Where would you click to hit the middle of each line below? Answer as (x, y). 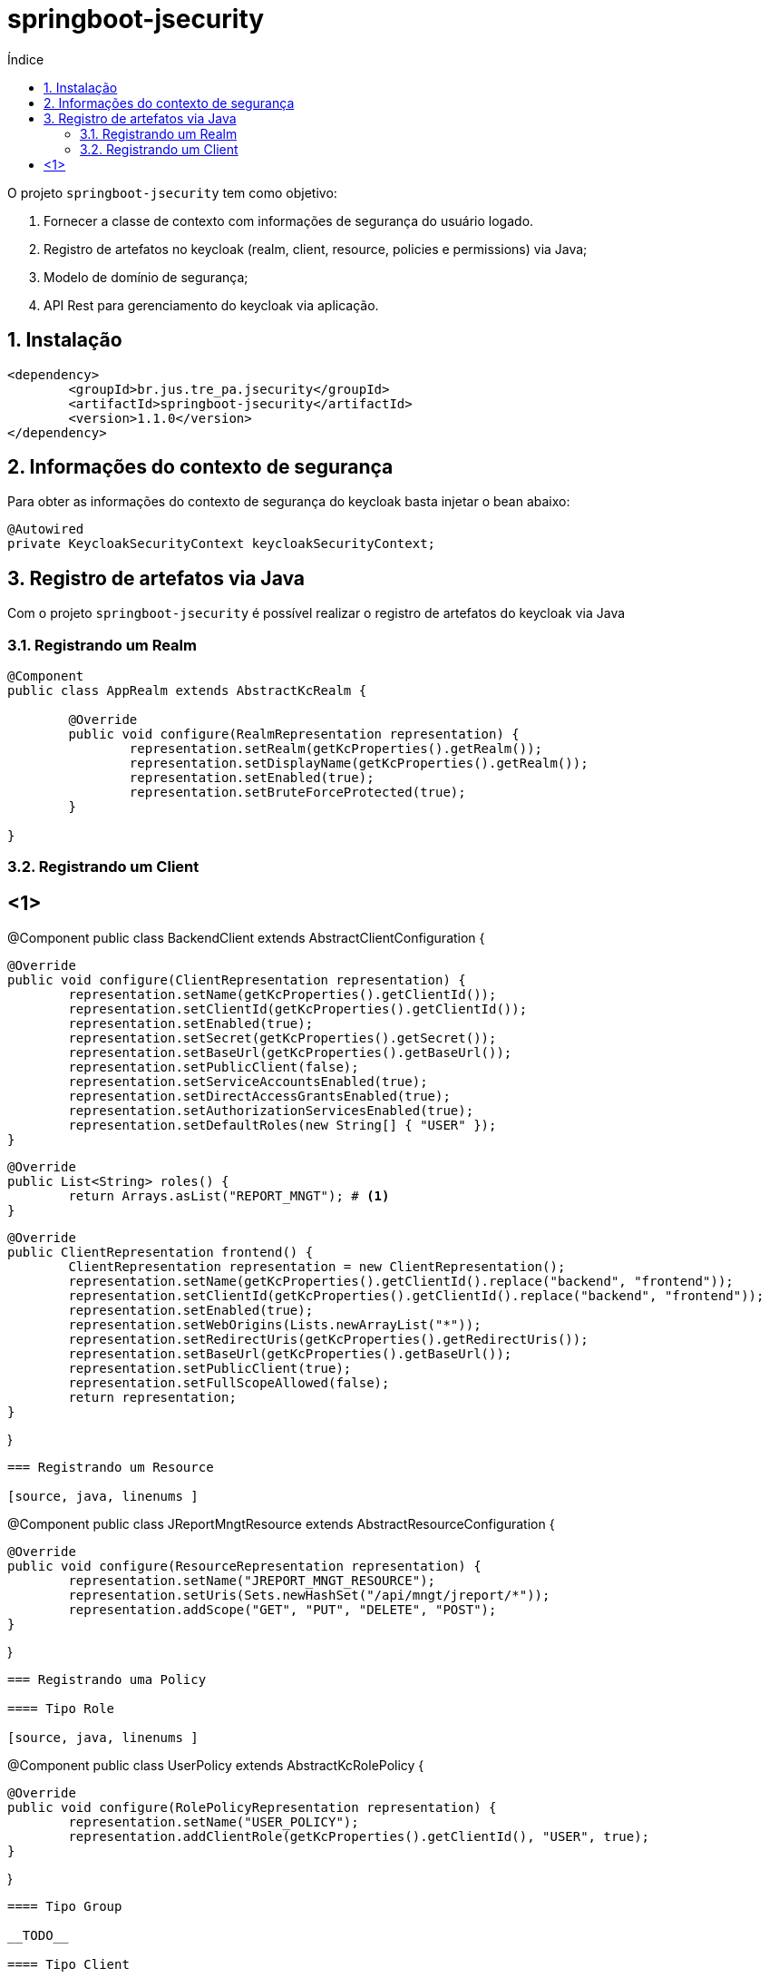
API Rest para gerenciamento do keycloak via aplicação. (211, 305)
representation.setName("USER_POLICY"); (214, 1822)
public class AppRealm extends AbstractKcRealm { (187, 691)
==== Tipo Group (65, 1907)
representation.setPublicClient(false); (214, 1067)
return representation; (152, 1398)
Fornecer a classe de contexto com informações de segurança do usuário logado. (289, 220)
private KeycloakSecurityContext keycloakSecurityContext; (222, 544)
